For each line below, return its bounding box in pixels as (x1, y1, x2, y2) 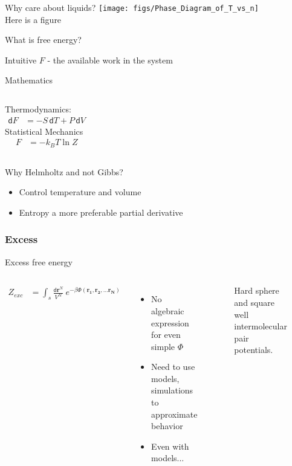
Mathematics (5, 74, 53, 86)
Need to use (151, 360, 195, 373)
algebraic (151, 304, 184, 317)
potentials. (234, 343, 273, 356)
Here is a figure (5, 13, 62, 25)
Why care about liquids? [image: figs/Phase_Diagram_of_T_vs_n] (5, 1, 259, 13)
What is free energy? (5, 33, 82, 46)
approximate (151, 407, 198, 420)
